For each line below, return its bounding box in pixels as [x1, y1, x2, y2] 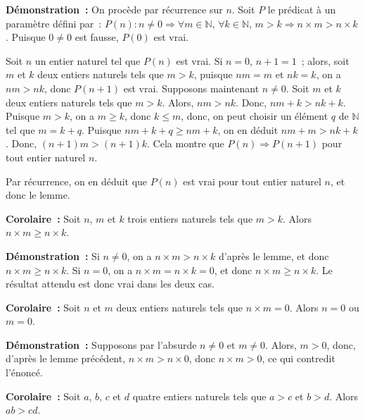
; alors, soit [301, 53, 350, 68]
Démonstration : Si [6, 248, 100, 263]
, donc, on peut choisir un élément [181, 109, 328, 123]
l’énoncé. [6, 365, 43, 380]
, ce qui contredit [262, 351, 335, 366]
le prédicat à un [267, 2, 336, 16]
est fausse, [75, 30, 119, 44]
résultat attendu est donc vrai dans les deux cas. [6, 276, 214, 291]
